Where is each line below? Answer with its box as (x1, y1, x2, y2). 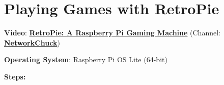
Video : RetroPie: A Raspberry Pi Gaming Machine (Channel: (4, 27, 220, 38)
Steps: (4, 71, 26, 81)
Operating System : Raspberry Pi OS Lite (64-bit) (4, 54, 167, 65)
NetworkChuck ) (4, 37, 60, 48)
